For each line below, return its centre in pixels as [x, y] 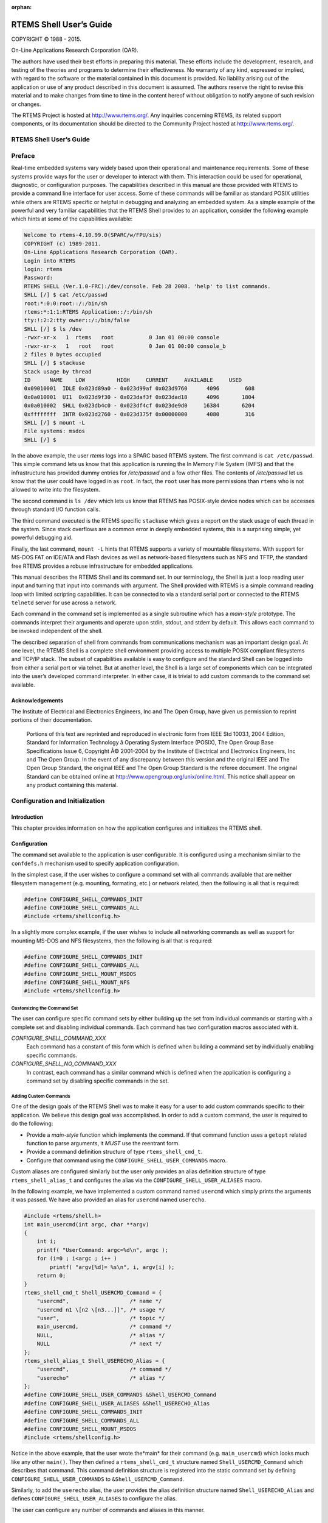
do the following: [32, 1123]
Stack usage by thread [58, 371]
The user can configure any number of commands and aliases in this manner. [108, 1510]
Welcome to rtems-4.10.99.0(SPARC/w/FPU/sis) [93, 235]
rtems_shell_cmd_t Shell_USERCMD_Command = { [93, 1292]
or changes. [26, 104]
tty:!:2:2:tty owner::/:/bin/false [77, 320]
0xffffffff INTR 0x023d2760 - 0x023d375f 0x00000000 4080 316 [139, 414]
